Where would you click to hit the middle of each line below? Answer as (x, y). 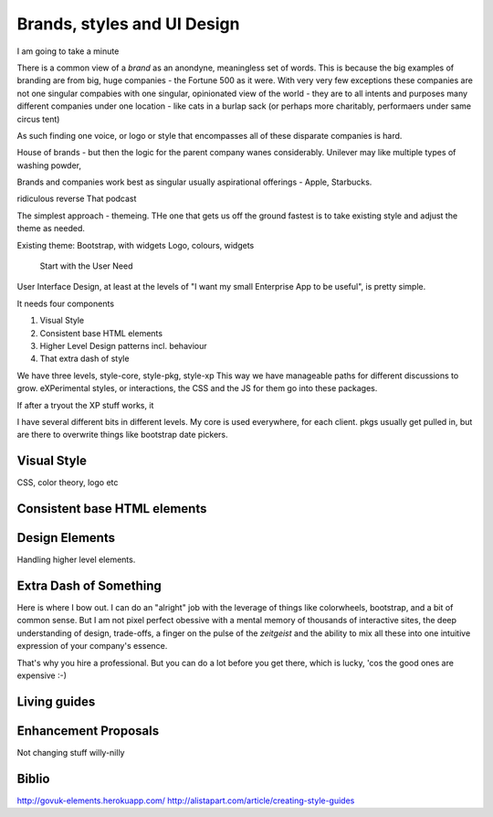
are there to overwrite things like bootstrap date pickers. (122, 435)
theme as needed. (51, 228)
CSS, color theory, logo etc (68, 483)
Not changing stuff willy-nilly (71, 752)
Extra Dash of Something (89, 585)
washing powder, (49, 165)
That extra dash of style (84, 359)
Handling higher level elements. (76, 560)
